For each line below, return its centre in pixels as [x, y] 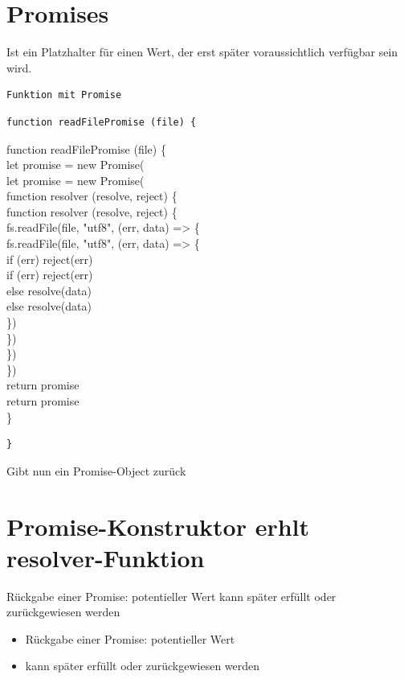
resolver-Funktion [106, 557]
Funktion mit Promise [64, 95]
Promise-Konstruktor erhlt [158, 526]
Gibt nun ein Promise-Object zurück [96, 470]
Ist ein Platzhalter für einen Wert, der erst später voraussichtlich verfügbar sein [202, 52]
